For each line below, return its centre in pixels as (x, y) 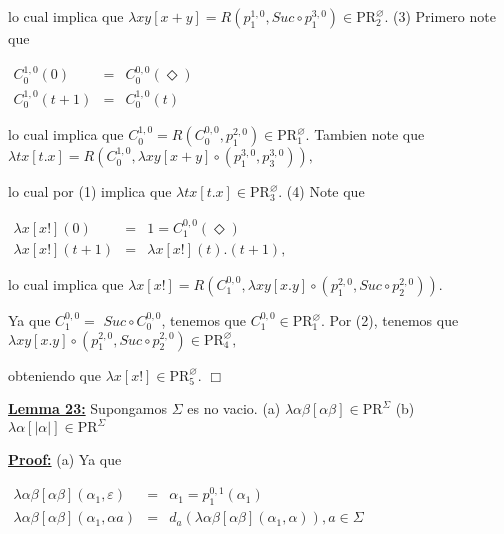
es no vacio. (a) (234, 408)
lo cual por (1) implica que (90, 191)
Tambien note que (369, 134)
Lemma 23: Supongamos (88, 408)
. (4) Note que (321, 191)
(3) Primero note (444, 16)
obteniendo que (54, 374)
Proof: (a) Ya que (65, 459)
